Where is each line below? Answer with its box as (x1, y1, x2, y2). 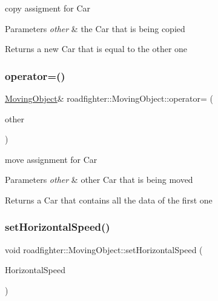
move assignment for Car (5, 153, 97, 165)
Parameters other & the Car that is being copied (5, 22, 185, 35)
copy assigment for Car (5, 2, 90, 14)
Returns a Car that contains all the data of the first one (5, 193, 213, 206)
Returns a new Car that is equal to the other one (5, 42, 188, 55)
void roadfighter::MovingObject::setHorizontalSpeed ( (5, 243, 203, 256)
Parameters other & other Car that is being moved (5, 173, 193, 186)
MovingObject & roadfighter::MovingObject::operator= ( (5, 92, 214, 104)
